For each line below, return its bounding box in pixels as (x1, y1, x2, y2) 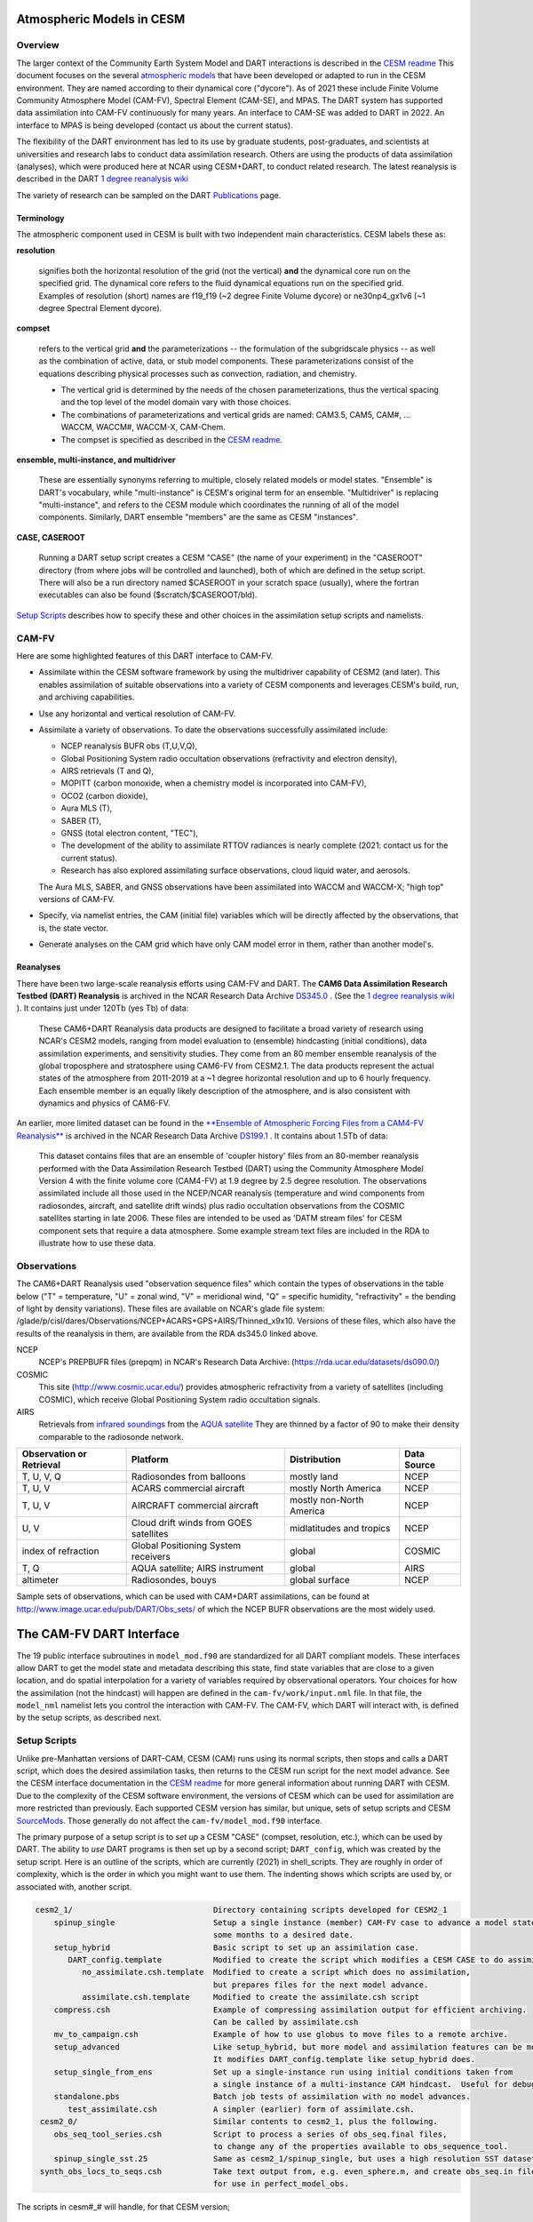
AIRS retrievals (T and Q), (60, 765, 155, 777)
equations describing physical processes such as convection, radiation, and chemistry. (38, 368, 357, 379)
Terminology (16, 212, 65, 223)
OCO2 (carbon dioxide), (60, 790, 148, 801)
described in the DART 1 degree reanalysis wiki (16, 173, 188, 184)
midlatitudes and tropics (289, 1523, 391, 1535)
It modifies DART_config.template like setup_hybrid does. (212, 2054, 475, 2065)
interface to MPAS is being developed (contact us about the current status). (16, 120, 293, 131)
